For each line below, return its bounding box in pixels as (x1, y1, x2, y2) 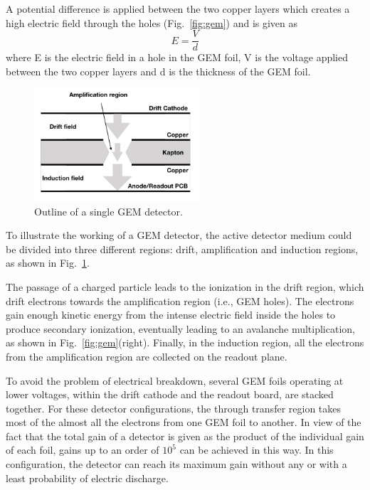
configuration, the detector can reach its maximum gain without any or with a (6, 457, 347, 472)
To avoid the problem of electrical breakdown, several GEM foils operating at (6, 373, 344, 388)
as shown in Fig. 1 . (6, 255, 90, 270)
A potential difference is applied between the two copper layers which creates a (6, 1, 350, 16)
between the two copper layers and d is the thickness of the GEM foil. (6, 63, 311, 78)
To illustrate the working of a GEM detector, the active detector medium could (6, 228, 352, 243)
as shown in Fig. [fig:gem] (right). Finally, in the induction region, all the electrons (6, 335, 364, 350)
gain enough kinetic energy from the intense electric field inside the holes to (6, 307, 336, 322)
